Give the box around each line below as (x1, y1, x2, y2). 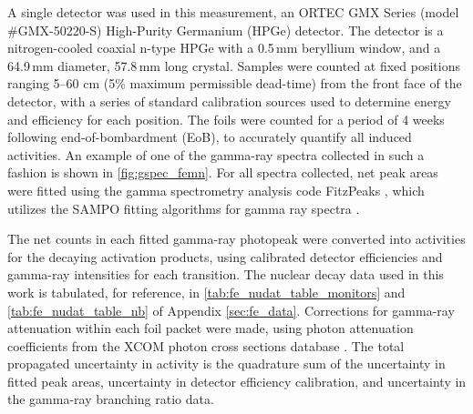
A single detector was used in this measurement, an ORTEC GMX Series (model (7, 3, 459, 21)
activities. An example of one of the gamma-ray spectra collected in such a (7, 145, 425, 164)
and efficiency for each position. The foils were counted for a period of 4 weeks (7, 109, 445, 128)
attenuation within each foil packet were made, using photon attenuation (7, 318, 414, 338)
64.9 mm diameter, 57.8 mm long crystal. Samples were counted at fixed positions (7, 56, 461, 75)
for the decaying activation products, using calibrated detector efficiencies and (7, 247, 443, 266)
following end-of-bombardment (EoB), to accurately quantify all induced (7, 127, 412, 146)
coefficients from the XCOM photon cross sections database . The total (7, 336, 405, 355)
